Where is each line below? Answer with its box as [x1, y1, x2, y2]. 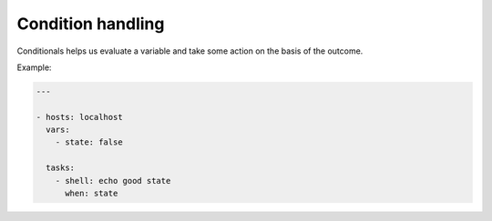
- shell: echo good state [55, 176, 171, 186]
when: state [65, 188, 118, 199]
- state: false [55, 137, 123, 147]
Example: [16, 62, 52, 73]
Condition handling [16, 14, 165, 34]
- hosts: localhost [36, 112, 123, 122]
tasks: [46, 163, 76, 173]
